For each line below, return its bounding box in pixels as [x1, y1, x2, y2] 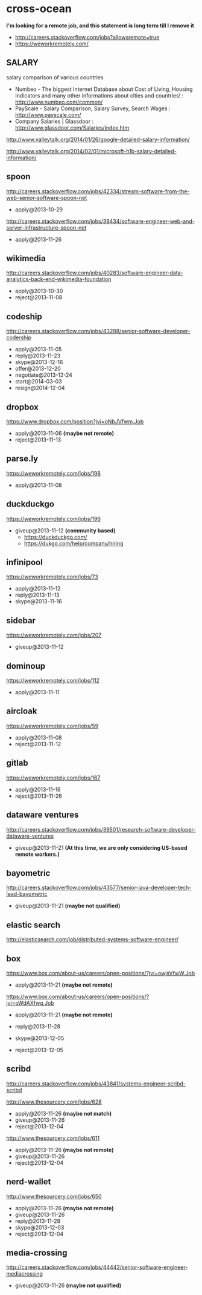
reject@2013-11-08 [14, 294, 63, 301]
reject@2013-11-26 [14, 792, 62, 800]
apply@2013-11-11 [14, 689, 60, 696]
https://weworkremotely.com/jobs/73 [6, 573, 98, 580]
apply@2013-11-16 [14, 786, 62, 793]
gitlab [6, 758, 28, 768]
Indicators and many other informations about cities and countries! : [14, 91, 184, 99]
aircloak [6, 706, 37, 717]
